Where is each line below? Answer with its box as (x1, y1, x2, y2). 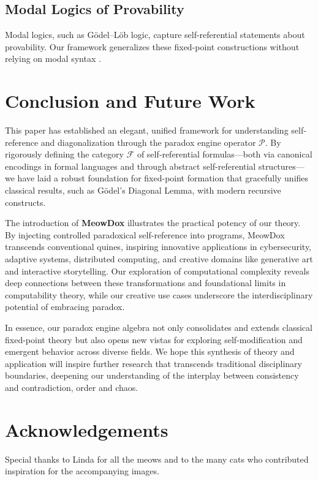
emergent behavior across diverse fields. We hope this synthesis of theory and (5, 345, 295, 358)
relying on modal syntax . (5, 52, 101, 65)
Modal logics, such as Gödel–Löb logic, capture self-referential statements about (5, 28, 305, 41)
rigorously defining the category (5, 148, 124, 161)
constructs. (5, 195, 46, 208)
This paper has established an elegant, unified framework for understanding (5, 124, 289, 137)
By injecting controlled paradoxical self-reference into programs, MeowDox (5, 228, 285, 241)
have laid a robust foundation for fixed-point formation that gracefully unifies (17, 172, 309, 184)
